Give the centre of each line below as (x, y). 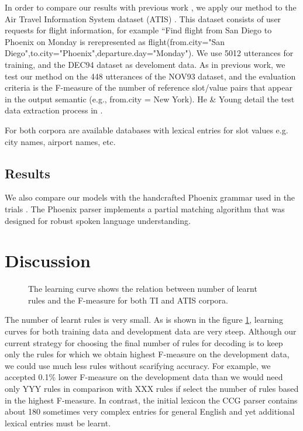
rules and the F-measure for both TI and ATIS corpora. (128, 300)
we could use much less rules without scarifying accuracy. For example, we (138, 365)
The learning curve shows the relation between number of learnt (143, 289)
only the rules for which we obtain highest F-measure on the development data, (147, 354)
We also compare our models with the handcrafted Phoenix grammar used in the (150, 197)
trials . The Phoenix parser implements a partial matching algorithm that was (145, 208)
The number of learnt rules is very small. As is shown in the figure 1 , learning (144, 320)
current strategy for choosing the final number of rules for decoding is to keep (144, 342)
